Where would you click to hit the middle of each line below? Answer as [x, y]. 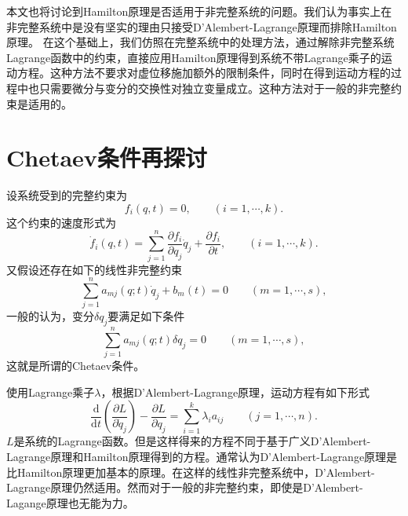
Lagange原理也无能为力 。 [70, 502]
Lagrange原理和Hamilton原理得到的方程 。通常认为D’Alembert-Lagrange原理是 [202, 457]
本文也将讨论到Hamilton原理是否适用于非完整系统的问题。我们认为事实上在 [199, 11]
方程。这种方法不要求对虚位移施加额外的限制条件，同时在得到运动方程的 [204, 73]
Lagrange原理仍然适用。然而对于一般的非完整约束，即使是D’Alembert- [185, 487]
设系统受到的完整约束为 [67, 195]
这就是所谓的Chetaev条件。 [76, 366]
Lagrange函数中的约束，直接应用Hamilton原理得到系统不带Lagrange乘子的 [194, 57]
